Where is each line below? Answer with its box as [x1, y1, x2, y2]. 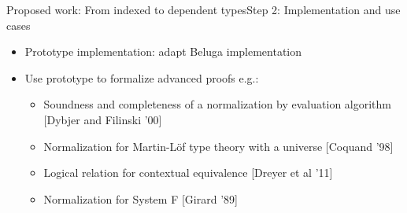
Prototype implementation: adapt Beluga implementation [24, 43, 302, 60]
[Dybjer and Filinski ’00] [43, 111, 162, 127]
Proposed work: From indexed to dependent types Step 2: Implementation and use [6, 2, 401, 17]
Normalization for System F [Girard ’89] [43, 190, 238, 207]
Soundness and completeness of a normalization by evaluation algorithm [43, 96, 391, 112]
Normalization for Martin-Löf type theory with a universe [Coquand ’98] [43, 138, 394, 154]
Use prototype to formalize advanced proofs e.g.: [24, 69, 259, 86]
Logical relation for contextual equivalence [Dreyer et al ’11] [43, 164, 333, 181]
